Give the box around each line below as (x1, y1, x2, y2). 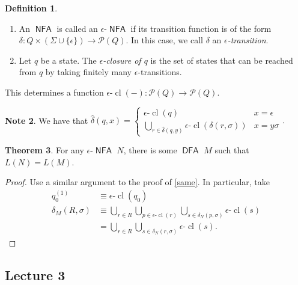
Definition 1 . (5, 2, 58, 14)
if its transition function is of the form (130, 22, 272, 34)
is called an (56, 22, 98, 34)
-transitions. (138, 66, 182, 78)
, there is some (123, 144, 177, 156)
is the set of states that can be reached (150, 54, 293, 66)
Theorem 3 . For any (5, 144, 84, 156)
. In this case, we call (126, 34, 203, 46)
